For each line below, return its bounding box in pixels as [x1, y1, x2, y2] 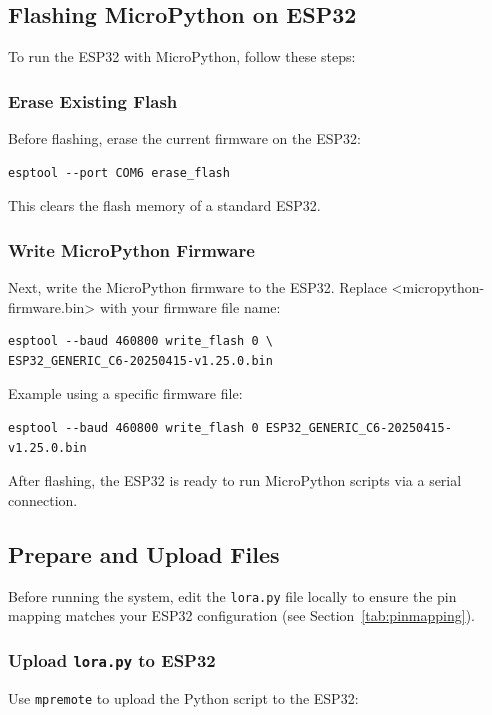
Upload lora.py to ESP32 [8, 647, 216, 672]
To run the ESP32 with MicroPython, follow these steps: [8, 46, 356, 67]
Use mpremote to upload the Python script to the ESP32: [8, 687, 359, 708]
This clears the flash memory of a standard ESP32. [8, 195, 321, 216]
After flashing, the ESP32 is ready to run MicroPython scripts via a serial [8, 470, 462, 491]
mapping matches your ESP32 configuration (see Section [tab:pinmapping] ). [8, 605, 475, 626]
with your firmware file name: [99, 296, 281, 317]
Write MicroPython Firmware [8, 237, 255, 262]
